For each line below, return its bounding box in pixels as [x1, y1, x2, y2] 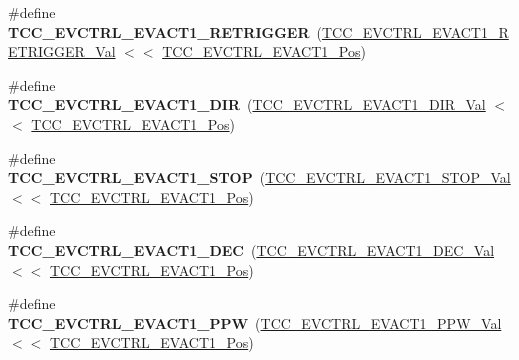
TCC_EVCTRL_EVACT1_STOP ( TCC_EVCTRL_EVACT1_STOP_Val [8, 167, 511, 188]
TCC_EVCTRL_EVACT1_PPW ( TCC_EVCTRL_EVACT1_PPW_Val [8, 312, 502, 333]
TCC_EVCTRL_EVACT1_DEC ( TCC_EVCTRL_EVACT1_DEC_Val [8, 239, 495, 260]
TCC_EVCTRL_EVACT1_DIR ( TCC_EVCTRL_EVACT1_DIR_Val [8, 94, 486, 115]
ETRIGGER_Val [8, 41, 116, 62]
